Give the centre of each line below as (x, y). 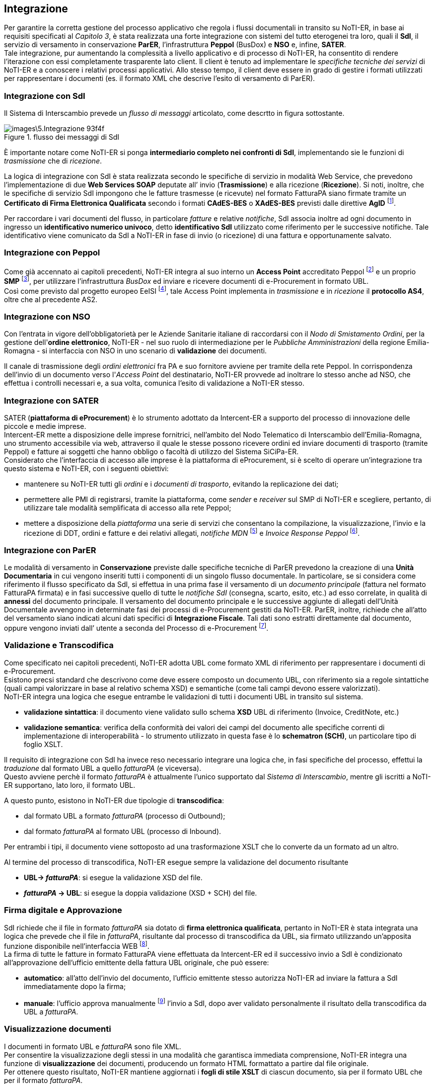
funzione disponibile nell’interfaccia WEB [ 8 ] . (77, 945)
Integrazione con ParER (50, 550)
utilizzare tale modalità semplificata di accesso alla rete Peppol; (128, 508)
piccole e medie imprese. (45, 426)
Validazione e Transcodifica (59, 645)
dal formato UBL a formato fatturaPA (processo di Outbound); (125, 816)
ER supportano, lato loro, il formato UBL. (70, 785)
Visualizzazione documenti (58, 1029)
